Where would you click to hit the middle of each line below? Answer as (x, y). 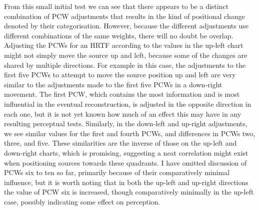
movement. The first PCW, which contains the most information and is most (122, 94)
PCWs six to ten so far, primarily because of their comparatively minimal (117, 172)
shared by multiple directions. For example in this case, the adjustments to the (125, 65)
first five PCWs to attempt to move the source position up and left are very (120, 75)
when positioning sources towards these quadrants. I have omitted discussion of (125, 162)
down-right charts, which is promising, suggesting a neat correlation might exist (126, 152)
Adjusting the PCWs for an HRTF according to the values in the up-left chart (124, 45)
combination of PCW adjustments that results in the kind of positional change (124, 16)
